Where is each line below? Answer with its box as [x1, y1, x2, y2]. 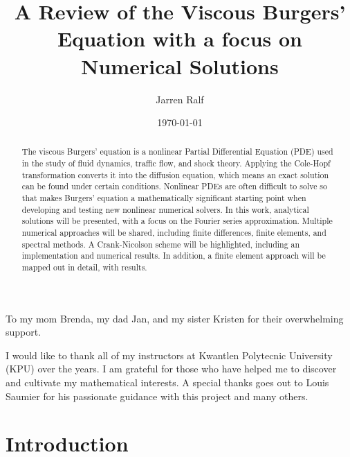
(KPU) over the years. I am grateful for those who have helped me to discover [6, 361, 337, 376]
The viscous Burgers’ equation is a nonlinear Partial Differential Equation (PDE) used [21, 146, 333, 157]
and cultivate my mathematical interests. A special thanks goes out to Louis [6, 375, 329, 390]
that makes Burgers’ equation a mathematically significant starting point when [21, 192, 306, 204]
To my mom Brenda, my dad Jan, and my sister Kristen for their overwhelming [6, 311, 344, 325]
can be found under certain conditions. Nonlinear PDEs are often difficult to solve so [21, 180, 327, 192]
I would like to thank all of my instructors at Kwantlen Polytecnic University [6, 347, 333, 362]
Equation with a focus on [57, 24, 303, 53]
